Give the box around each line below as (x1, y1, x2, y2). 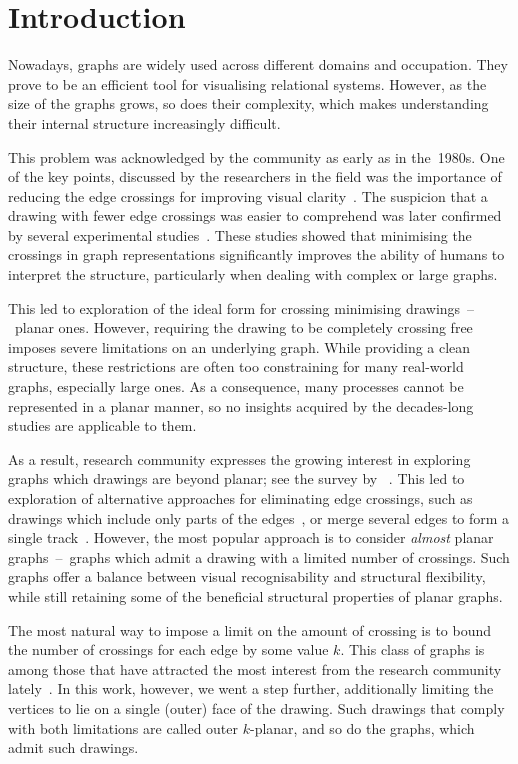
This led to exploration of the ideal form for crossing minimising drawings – (8, 297, 475, 318)
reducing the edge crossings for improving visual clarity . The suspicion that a (8, 185, 488, 206)
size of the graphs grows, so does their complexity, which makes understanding (8, 93, 489, 114)
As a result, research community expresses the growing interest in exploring (8, 448, 471, 469)
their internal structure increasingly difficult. (8, 112, 281, 133)
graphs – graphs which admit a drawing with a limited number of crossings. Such (8, 546, 510, 567)
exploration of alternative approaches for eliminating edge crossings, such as (8, 488, 473, 508)
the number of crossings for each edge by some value (8, 639, 329, 660)
